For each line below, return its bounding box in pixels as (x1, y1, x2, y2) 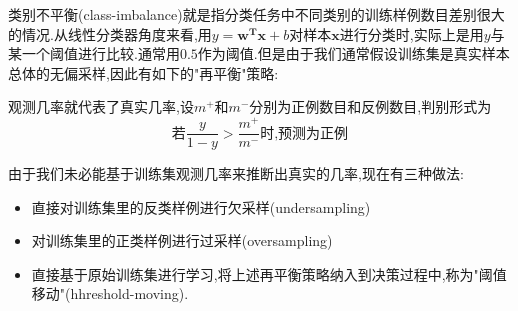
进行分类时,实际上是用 (339, 23, 484, 44)
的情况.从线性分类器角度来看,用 (8, 23, 212, 44)
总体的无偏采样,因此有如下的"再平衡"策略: (8, 62, 279, 83)
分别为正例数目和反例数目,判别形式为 (249, 96, 492, 117)
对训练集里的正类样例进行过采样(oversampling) (31, 230, 333, 251)
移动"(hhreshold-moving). (31, 283, 189, 304)
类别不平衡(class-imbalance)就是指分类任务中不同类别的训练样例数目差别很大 (8, 4, 505, 24)
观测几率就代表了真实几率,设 (8, 96, 194, 117)
